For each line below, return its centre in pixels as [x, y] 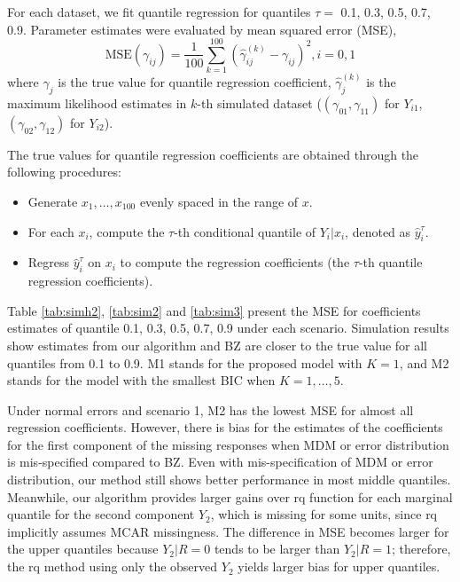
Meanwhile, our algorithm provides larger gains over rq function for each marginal [230, 496]
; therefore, [421, 549]
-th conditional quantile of [245, 231]
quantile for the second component [101, 514]
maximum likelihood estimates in [97, 102]
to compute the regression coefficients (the [235, 262]
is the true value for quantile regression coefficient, [195, 81]
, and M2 [424, 362]
